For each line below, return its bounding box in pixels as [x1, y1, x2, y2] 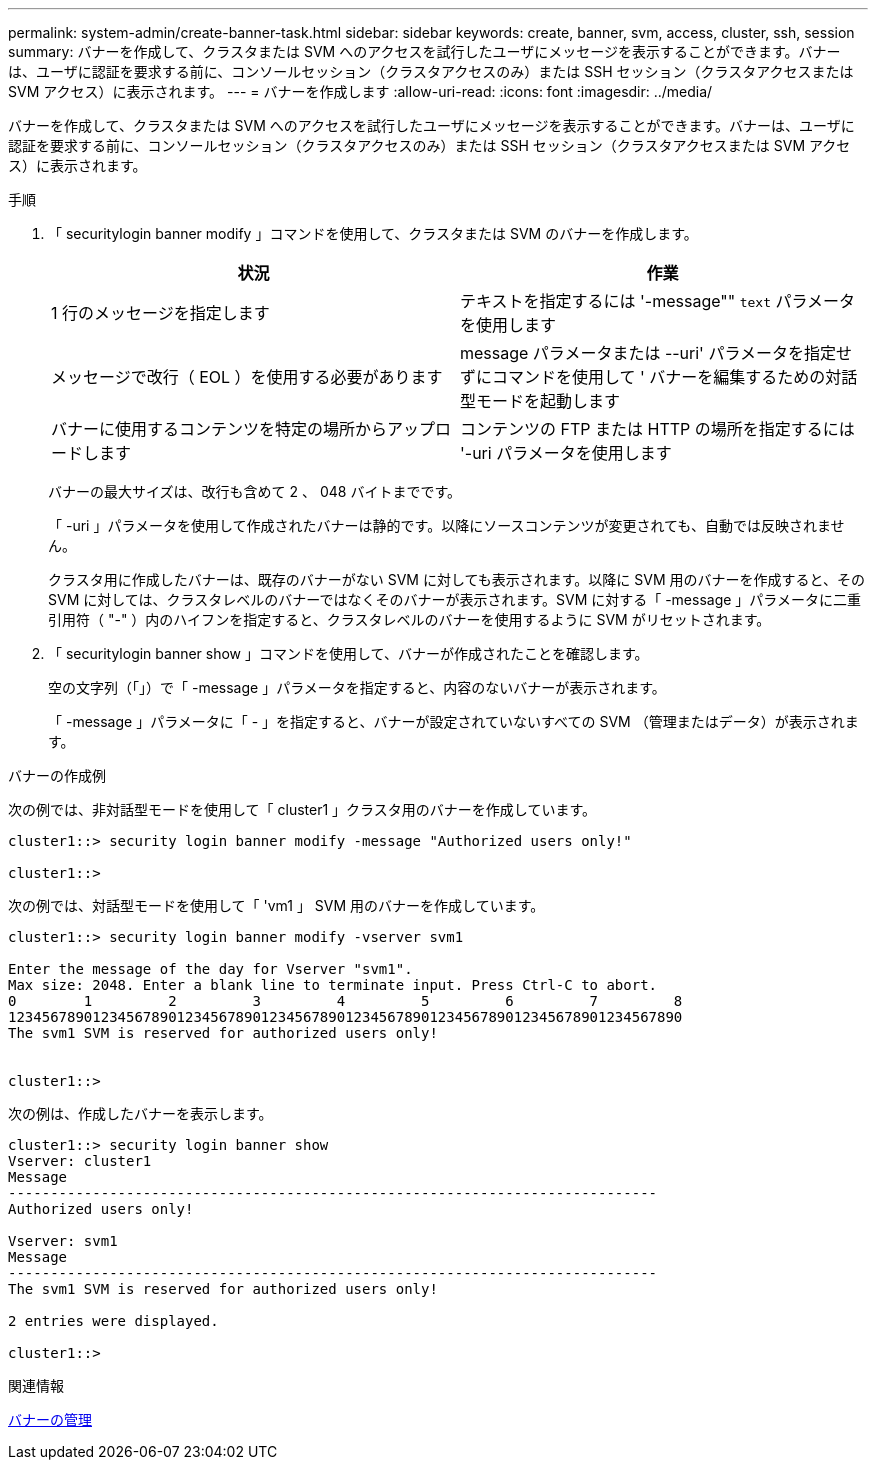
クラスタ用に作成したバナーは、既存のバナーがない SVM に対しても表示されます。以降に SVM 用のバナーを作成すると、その [48, 571, 865, 588]
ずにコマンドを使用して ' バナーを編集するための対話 [460, 367, 858, 387]
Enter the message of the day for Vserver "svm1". [8, 961, 413, 977]
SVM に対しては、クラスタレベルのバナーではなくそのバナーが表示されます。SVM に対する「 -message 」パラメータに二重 [48, 591, 861, 608]
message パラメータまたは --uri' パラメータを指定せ [460, 343, 852, 363]
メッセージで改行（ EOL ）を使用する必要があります [51, 367, 443, 387]
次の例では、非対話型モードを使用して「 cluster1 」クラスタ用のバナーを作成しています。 [8, 801, 596, 818]
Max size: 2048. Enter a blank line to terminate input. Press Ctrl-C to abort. [8, 977, 658, 993]
